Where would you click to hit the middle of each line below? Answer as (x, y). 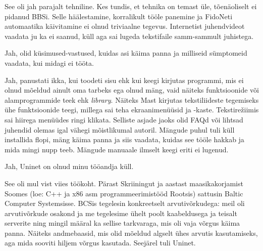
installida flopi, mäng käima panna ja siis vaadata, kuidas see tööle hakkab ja (124, 139)
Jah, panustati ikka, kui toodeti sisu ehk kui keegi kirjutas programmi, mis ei (124, 80)
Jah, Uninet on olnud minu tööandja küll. (69, 166)
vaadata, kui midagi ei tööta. (49, 62)
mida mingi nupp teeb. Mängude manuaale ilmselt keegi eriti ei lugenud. (117, 149)
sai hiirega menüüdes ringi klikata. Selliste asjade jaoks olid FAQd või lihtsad (124, 119)
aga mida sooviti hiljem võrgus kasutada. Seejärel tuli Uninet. (100, 243)
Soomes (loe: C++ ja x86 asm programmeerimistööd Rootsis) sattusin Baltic (124, 193)
